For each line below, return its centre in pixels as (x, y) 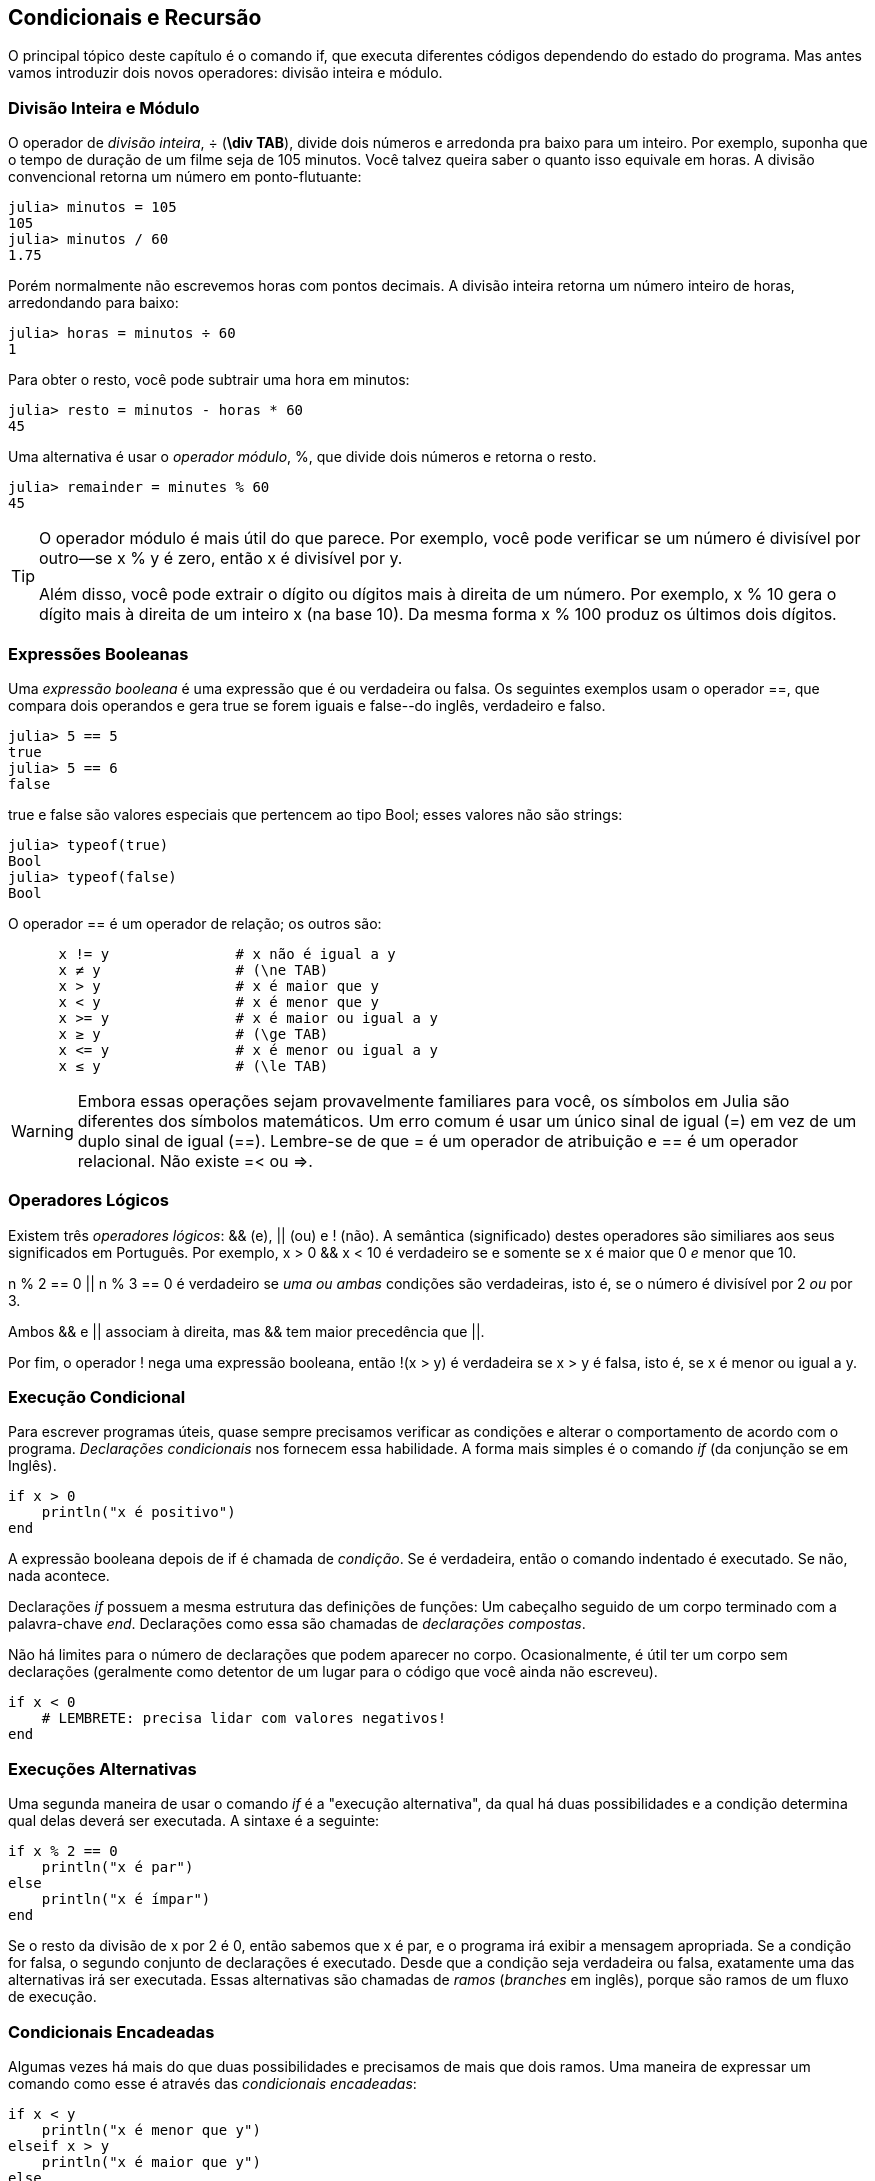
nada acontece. (59, 1576)
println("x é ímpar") (126, 1899)
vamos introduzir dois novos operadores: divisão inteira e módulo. (225, 73)
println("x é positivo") (138, 1512)
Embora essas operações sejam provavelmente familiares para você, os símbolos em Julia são (433, 1100)
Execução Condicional (97, 1397)
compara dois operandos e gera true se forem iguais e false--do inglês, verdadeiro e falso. (307, 705)
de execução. (52, 1997)
